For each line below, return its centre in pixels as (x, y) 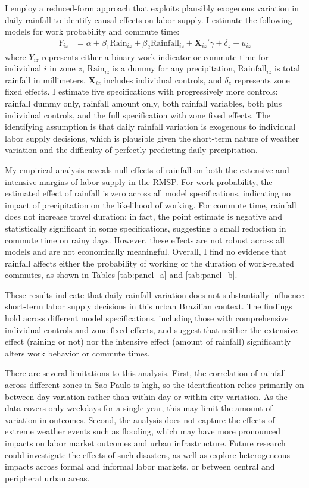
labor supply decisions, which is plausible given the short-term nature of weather (152, 138)
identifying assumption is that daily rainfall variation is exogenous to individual (150, 126)
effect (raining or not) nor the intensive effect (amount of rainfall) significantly (148, 341)
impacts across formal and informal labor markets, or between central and (140, 466)
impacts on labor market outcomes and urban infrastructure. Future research (145, 443)
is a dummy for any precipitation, (174, 68)
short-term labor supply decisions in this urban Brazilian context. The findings (149, 306)
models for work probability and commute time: (92, 31)
